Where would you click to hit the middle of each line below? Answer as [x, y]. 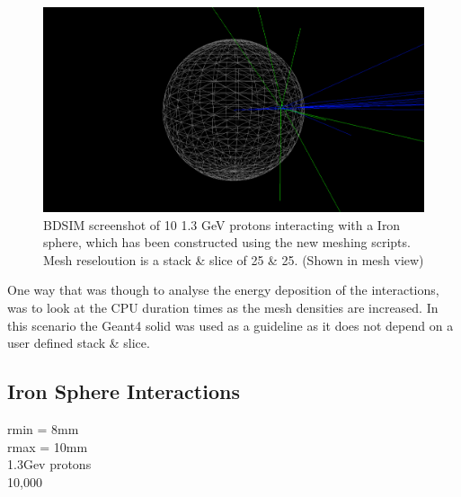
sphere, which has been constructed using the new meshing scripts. [227, 242]
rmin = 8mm [43, 428]
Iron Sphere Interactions [124, 391]
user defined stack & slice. [79, 343]
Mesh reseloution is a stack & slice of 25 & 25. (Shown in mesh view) [234, 259]
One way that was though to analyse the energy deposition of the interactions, [223, 290]
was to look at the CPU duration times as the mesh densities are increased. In [223, 307]
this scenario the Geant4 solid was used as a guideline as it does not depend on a [230, 325]
